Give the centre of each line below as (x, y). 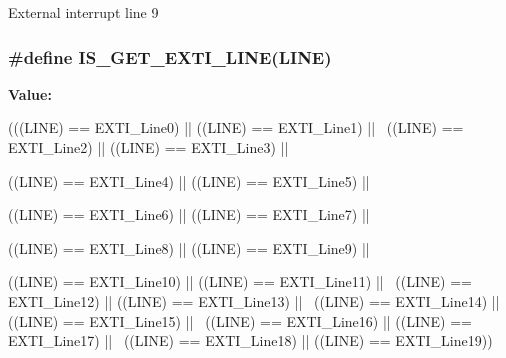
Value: (30, 93)
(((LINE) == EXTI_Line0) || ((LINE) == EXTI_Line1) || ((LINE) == (236, 127)
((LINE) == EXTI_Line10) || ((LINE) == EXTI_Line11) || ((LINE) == (240, 281)
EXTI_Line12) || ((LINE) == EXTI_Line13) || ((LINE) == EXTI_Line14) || (254, 300)
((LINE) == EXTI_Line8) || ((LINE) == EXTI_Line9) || (189, 247)
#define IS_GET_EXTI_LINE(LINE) (170, 56)
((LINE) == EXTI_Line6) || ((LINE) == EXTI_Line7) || (189, 214)
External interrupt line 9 (83, 12)
